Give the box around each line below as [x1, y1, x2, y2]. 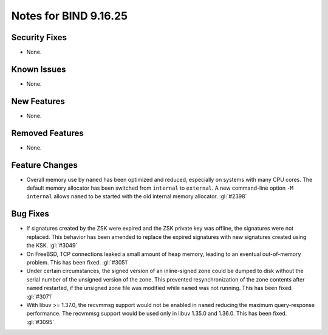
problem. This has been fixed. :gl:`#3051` [26, 258, 129, 266]
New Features [11, 96, 65, 106]
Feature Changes [11, 160, 78, 170]
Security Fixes [11, 32, 67, 43]
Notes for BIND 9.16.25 [11, 9, 128, 22]
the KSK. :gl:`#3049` [26, 242, 78, 249]
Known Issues [11, 64, 66, 74]
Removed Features [11, 128, 84, 138]
